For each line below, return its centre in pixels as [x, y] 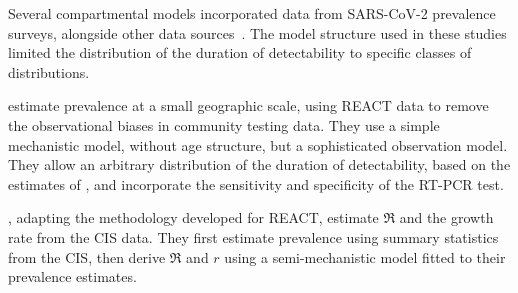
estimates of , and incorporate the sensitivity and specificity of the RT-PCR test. [256, 183]
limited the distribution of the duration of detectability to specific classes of [240, 52]
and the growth [446, 217]
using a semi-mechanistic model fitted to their [365, 256]
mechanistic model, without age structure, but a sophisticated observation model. [258, 144]
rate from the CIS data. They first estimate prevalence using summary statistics [253, 236]
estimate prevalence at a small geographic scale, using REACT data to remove [248, 105]
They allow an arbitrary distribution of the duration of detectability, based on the [259, 164]
